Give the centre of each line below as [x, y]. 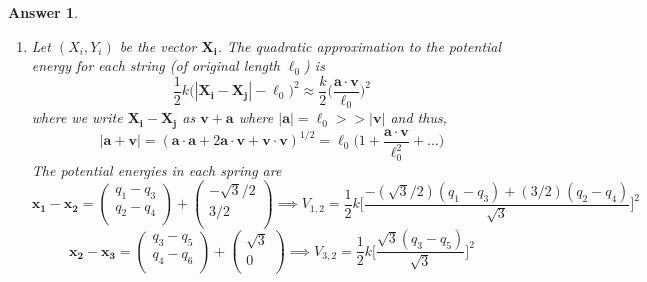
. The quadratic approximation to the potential [359, 45]
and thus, [418, 117]
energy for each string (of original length [155, 65]
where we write [77, 117]
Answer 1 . [43, 12]
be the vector [158, 45]
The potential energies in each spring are [156, 169]
